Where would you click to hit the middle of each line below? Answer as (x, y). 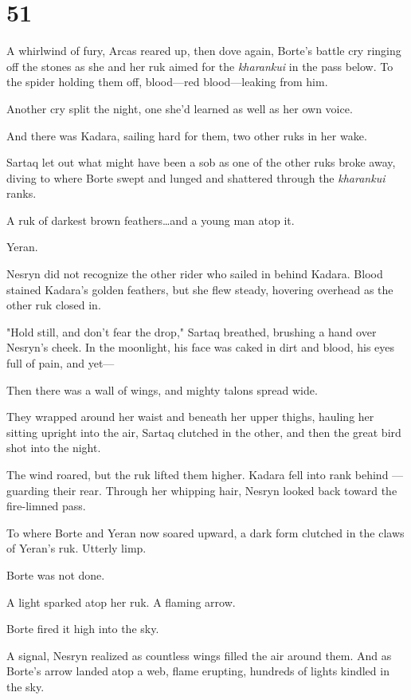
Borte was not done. (56, 574)
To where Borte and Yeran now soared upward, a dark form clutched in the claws (205, 532)
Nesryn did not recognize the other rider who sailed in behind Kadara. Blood (195, 274)
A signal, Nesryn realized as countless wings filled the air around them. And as (199, 655)
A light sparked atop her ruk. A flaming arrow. (121, 602)
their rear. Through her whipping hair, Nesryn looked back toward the (225, 490)
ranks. (22, 193)
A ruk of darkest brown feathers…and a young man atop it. (151, 220)
